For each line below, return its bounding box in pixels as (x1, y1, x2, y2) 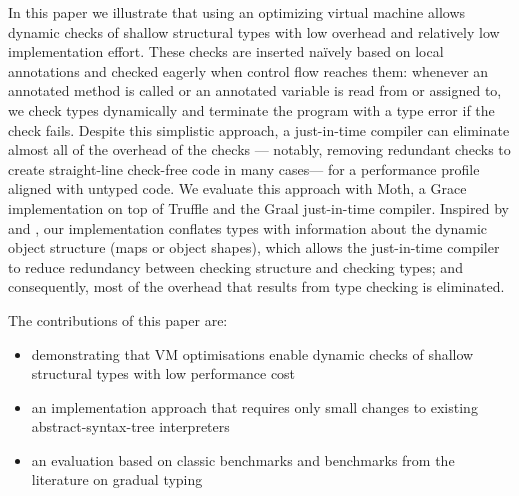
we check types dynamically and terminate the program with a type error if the (8, 99, 495, 120)
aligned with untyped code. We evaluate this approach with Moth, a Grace (8, 178, 467, 199)
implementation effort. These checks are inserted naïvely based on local (8, 41, 444, 62)
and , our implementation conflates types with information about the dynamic (8, 217, 487, 238)
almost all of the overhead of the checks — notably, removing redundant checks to (8, 139, 511, 160)
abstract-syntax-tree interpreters (31, 416, 230, 437)
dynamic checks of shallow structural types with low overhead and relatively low (8, 21, 500, 42)
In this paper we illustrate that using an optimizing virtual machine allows (8, 2, 466, 22)
